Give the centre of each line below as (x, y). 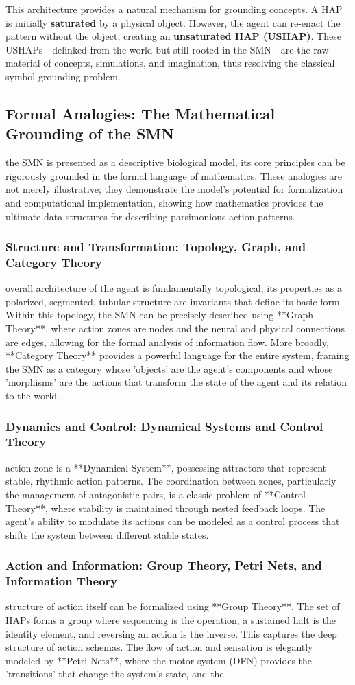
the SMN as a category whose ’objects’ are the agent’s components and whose (169, 368)
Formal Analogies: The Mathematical (140, 113)
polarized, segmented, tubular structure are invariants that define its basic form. (174, 301)
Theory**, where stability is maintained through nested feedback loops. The (166, 508)
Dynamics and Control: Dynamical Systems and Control (164, 426)
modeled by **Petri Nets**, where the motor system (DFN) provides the (159, 660)
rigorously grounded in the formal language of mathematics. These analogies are (174, 175)
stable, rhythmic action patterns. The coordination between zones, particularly (171, 481)
